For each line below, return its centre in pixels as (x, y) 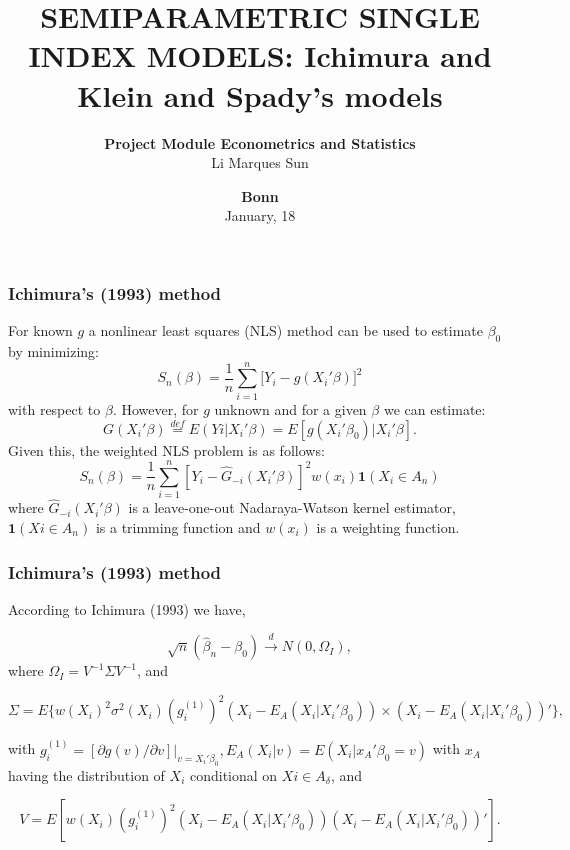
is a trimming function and (178, 527)
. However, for (155, 408)
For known (40, 330)
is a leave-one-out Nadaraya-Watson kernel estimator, (292, 507)
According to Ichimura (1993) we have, (127, 608)
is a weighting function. (388, 527)
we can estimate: (434, 408)
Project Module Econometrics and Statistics (260, 142)
